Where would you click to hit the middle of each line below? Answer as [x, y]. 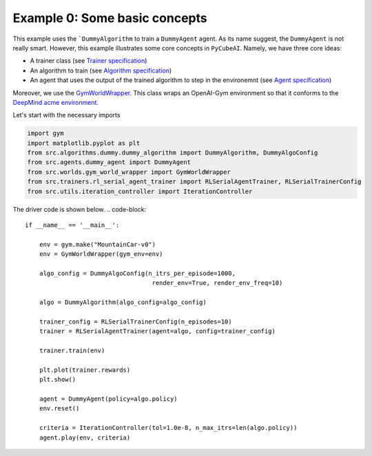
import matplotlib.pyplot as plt [84, 143]
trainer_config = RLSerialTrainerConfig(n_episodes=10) [135, 321]
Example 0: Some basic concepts [110, 18]
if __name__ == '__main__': [72, 225]
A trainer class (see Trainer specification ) [89, 61]
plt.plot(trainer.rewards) [85, 370]
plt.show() [58, 380]
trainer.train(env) [72, 351]
